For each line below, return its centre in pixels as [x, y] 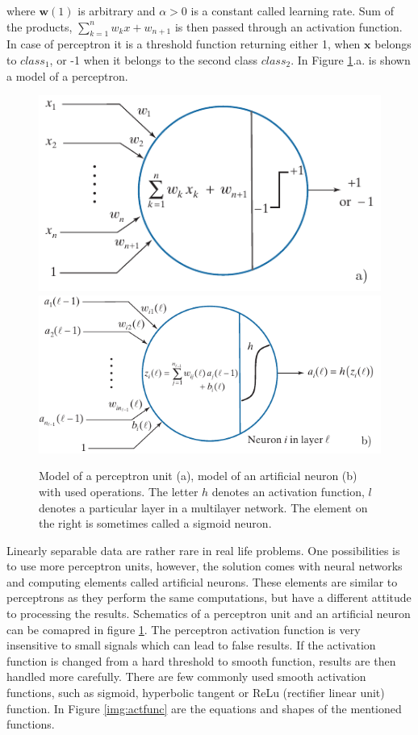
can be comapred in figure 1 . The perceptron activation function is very [184, 629]
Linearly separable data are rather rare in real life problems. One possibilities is [203, 550]
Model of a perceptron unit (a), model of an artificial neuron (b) [198, 476]
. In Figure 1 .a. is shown [351, 59]
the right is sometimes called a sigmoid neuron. [155, 523]
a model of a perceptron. [67, 75]
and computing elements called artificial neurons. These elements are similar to [202, 581]
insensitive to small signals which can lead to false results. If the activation [191, 645]
